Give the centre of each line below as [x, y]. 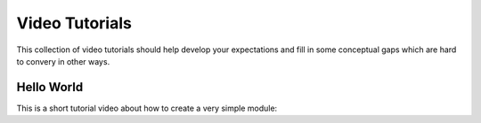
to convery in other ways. [63, 61]
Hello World [50, 87]
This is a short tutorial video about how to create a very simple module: [147, 108]
